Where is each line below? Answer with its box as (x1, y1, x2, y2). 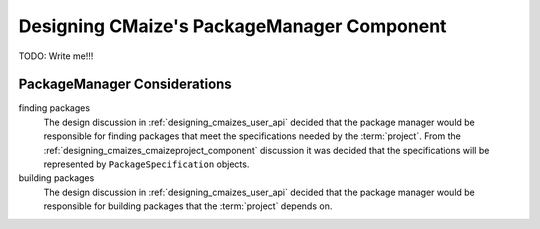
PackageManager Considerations (18, 76, 232, 93)
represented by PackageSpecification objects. (43, 158, 250, 170)
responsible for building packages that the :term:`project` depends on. (43, 200, 333, 212)
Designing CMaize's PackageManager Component (18, 15, 447, 37)
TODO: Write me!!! (18, 50, 94, 62)
